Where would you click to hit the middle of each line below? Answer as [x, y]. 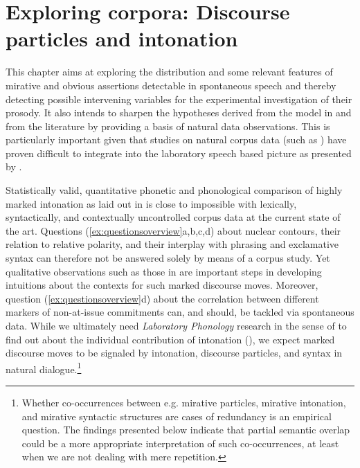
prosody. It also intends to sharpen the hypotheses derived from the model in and [179, 112]
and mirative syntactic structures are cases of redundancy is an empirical [177, 416]
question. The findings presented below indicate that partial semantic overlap [186, 430]
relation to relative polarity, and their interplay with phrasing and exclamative [172, 244]
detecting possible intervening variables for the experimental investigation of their [179, 99]
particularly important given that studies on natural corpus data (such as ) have [176, 139]
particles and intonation [122, 38]
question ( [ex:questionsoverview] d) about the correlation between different [162, 298]
